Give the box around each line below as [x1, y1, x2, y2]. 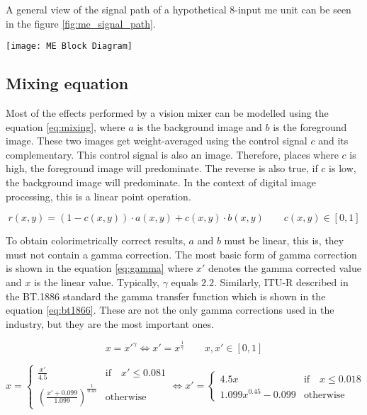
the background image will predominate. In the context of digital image [6, 175, 316, 190]
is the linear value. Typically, [33, 274, 159, 289]
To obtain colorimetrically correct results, [6, 233, 186, 248]
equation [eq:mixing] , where [6, 119, 125, 134]
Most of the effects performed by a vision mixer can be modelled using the [6, 106, 329, 120]
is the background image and [137, 119, 262, 134]
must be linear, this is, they [224, 233, 344, 248]
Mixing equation [6, 72, 129, 94]
